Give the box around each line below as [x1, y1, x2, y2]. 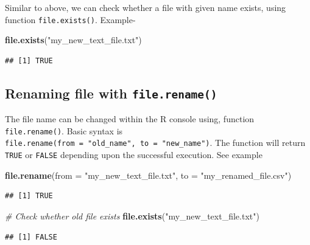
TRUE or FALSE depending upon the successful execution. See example [5, 148, 262, 161]
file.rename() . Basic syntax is [5, 124, 123, 137]
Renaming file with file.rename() [5, 83, 217, 102]
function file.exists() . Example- [5, 13, 136, 26]
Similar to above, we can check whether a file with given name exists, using [5, 1, 286, 13]
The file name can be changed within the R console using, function [5, 112, 255, 125]
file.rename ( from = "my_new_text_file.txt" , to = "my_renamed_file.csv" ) [5, 168, 292, 181]
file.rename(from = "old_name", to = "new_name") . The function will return [5, 136, 306, 149]
